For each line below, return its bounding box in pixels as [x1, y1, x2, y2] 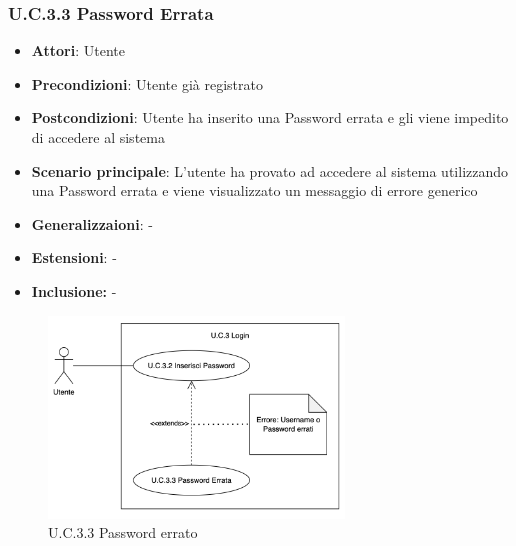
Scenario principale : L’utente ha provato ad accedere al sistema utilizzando [31, 160, 509, 181]
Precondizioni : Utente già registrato [31, 73, 263, 94]
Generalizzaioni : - [31, 213, 153, 234]
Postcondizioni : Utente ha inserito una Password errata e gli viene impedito [31, 107, 509, 128]
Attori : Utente [31, 40, 125, 61]
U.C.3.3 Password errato [48, 522, 198, 543]
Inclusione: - [31, 280, 117, 301]
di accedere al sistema [31, 127, 165, 147]
